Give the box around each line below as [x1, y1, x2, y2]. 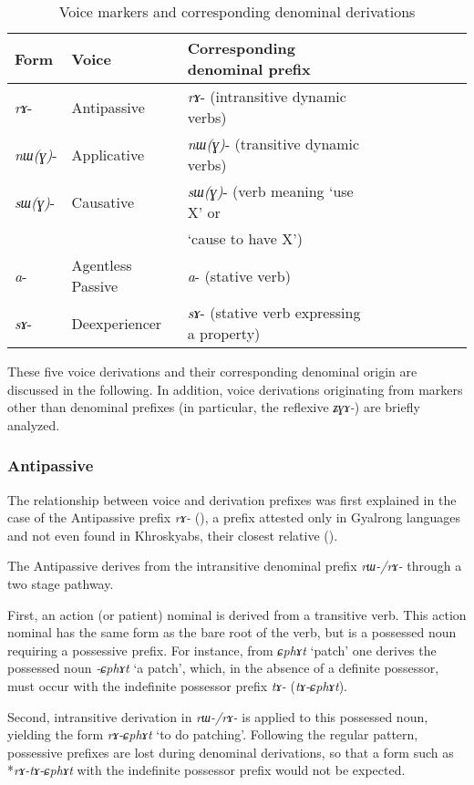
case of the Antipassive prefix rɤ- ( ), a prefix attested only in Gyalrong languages [7, 508, 461, 527]
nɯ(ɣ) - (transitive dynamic [187, 133, 360, 154]
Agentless [71, 254, 132, 275]
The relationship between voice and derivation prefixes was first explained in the [7, 490, 457, 509]
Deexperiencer [71, 312, 162, 334]
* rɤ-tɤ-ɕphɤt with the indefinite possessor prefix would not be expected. [7, 760, 406, 780]
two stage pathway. [7, 573, 114, 593]
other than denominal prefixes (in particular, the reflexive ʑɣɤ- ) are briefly [7, 398, 420, 417]
